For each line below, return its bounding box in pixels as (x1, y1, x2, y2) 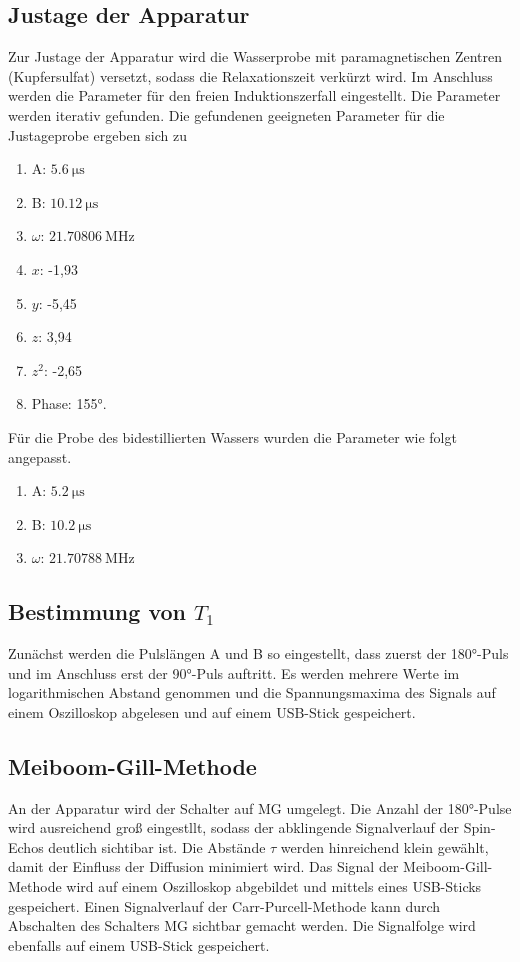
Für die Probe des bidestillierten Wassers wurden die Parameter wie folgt (8, 426, 457, 447)
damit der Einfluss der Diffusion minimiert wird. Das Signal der (8, 856, 399, 877)
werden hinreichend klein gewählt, (280, 836, 489, 857)
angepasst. (8, 446, 72, 467)
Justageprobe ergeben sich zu (8, 124, 187, 145)
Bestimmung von (8, 596, 186, 627)
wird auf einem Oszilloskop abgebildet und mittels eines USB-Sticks (66, 876, 482, 897)
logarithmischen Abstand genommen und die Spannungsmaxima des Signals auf (8, 682, 496, 703)
